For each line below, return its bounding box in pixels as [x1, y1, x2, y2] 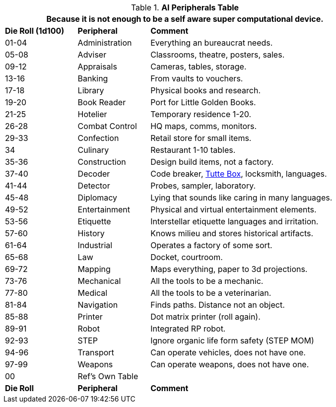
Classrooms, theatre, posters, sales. [150, 50, 285, 60]
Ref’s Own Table [77, 371, 138, 381]
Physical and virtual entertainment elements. [150, 204, 317, 214]
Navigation [77, 300, 118, 310]
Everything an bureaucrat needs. [150, 38, 273, 48]
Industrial [77, 240, 113, 250]
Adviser [77, 50, 107, 60]
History [77, 228, 105, 238]
